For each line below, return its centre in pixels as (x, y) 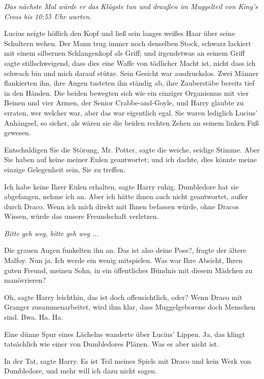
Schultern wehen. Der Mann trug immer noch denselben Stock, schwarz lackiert (128, 43)
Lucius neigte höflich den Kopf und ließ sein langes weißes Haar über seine (120, 33)
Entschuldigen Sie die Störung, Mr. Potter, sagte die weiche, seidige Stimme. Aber (132, 149)
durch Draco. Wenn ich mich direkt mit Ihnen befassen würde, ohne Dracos (122, 206)
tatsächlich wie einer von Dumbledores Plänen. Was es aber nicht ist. (111, 344)
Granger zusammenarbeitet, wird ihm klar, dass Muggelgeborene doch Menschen (130, 307)
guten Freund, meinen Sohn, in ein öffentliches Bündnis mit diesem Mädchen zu (128, 270)
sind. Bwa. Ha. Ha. (34, 317)
